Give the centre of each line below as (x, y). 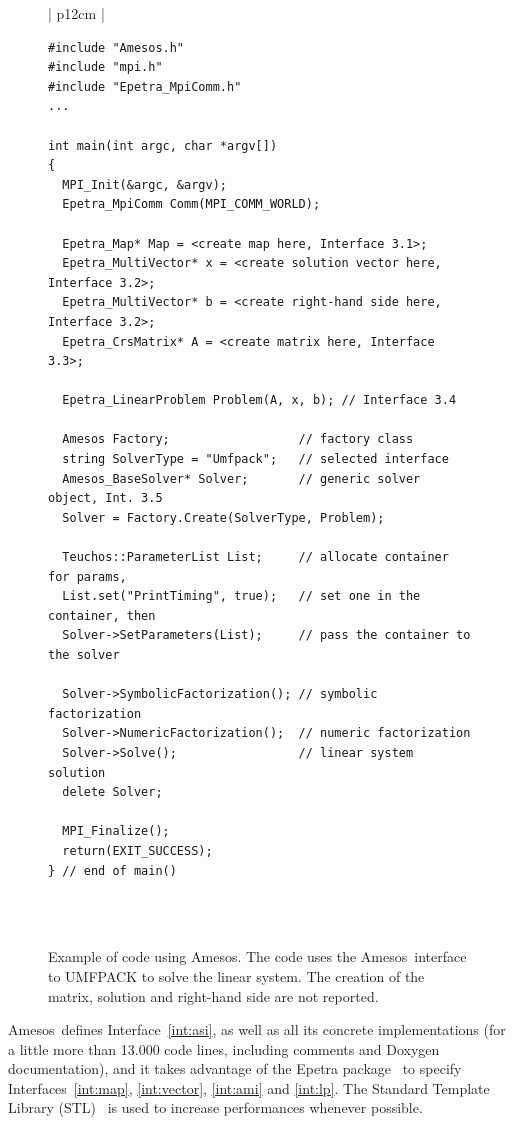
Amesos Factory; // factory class (238, 439)
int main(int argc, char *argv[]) (163, 145)
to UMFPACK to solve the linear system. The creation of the (236, 975)
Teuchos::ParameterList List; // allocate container (255, 557)
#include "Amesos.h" (116, 47)
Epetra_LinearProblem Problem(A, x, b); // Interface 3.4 (259, 400)
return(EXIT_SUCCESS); (137, 850)
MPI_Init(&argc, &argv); (144, 184)
